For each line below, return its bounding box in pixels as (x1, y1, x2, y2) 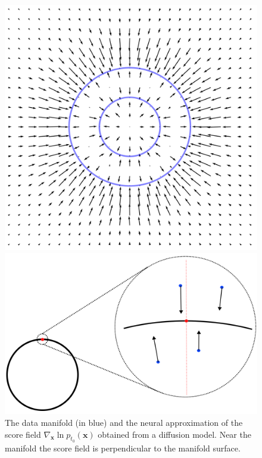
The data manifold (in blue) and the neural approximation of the (5, 416, 243, 429)
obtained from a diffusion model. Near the (98, 428, 251, 440)
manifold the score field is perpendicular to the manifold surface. (5, 441, 241, 454)
